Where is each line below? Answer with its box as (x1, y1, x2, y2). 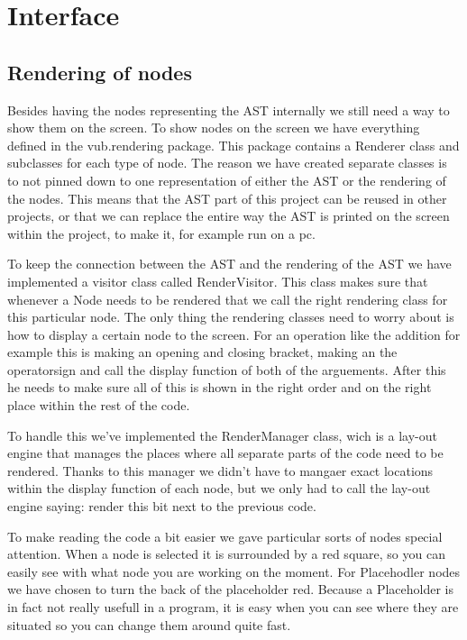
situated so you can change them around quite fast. (7, 615, 291, 634)
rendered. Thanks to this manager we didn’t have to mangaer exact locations (7, 461, 434, 480)
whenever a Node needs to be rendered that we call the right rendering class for (7, 289, 448, 308)
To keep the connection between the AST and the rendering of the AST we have (7, 254, 452, 273)
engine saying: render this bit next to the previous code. (7, 497, 316, 516)
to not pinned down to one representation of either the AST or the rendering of (7, 170, 446, 189)
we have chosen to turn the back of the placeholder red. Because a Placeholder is (7, 580, 453, 599)
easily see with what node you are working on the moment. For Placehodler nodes (7, 562, 461, 581)
